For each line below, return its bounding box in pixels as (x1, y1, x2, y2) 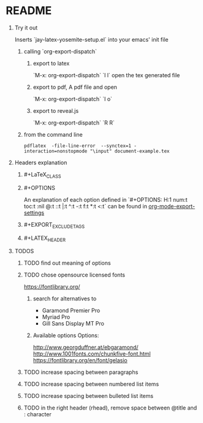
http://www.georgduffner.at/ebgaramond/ (33, 344, 139, 351)
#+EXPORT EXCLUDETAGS (23, 221, 85, 230)
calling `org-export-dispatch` (23, 47, 98, 55)
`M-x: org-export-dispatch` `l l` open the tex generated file (33, 71, 180, 78)
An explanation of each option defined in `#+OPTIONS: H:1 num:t (23, 196, 188, 203)
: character (23, 411, 52, 418)
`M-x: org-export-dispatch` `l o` (33, 95, 113, 102)
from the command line (23, 131, 83, 138)
